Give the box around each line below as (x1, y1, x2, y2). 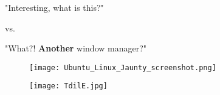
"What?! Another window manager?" (5, 42, 147, 54)
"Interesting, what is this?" (5, 1, 104, 13)
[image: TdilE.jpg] (29, 82, 108, 91)
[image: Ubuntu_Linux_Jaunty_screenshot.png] (29, 63, 216, 72)
